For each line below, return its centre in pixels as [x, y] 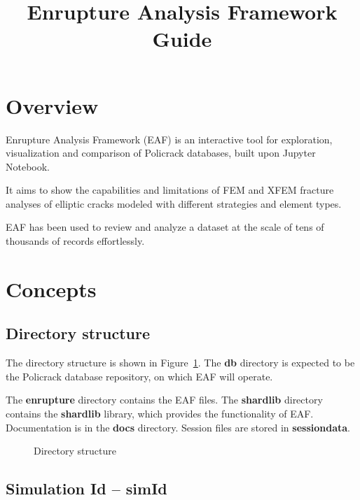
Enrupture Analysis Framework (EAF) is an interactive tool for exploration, [169, 139]
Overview [52, 105]
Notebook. [28, 166]
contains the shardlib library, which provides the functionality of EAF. [160, 414]
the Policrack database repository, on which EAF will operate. [139, 376]
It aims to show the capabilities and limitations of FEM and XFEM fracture [170, 190]
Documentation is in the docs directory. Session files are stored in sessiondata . [178, 427]
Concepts [51, 288]
